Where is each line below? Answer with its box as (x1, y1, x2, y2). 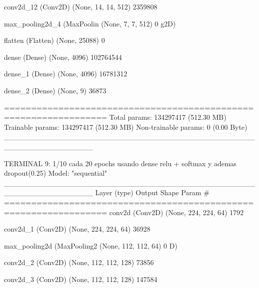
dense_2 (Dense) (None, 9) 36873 (4, 85, 107, 95)
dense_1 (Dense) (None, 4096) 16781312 (4, 68, 128, 79)
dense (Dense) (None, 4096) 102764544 (4, 51, 122, 62)
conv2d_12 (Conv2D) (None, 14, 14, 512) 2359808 (4, 1, 157, 11)
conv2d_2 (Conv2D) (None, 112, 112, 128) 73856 (4, 257, 154, 268)
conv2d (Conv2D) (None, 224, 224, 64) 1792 (109, 207, 244, 217)
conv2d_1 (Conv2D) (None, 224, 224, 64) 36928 (4, 224, 150, 234)
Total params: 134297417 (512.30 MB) (109, 112, 227, 122)
